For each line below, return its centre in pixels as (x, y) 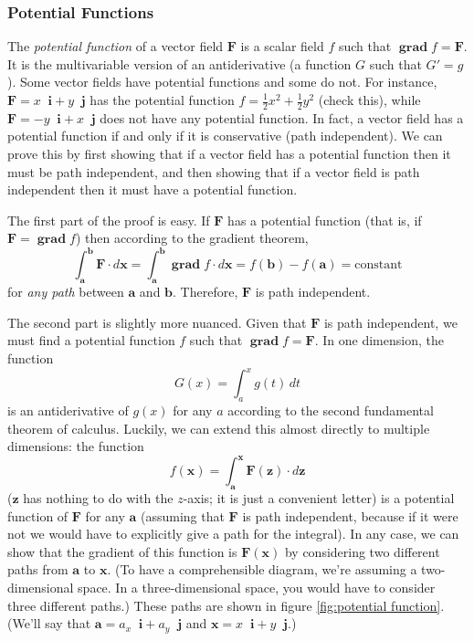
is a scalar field (282, 46)
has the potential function (162, 100)
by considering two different (362, 551)
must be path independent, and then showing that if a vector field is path (214, 171)
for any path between (66, 292)
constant (379, 265)
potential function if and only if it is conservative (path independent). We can (225, 136)
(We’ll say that (49, 623)
